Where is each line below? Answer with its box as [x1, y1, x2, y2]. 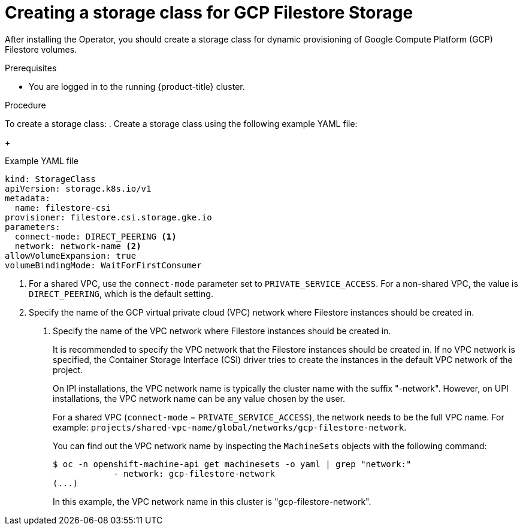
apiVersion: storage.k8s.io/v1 [5, 183, 152, 193]
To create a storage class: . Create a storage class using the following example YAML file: [5, 118, 358, 129]
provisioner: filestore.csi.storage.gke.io [5, 212, 212, 222]
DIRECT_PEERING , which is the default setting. [29, 288, 213, 299]
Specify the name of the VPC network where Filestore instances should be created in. [53, 325, 391, 336]
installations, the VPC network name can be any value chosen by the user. [53, 393, 346, 404]
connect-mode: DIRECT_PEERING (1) [14, 231, 177, 241]
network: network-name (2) [14, 241, 141, 251]
